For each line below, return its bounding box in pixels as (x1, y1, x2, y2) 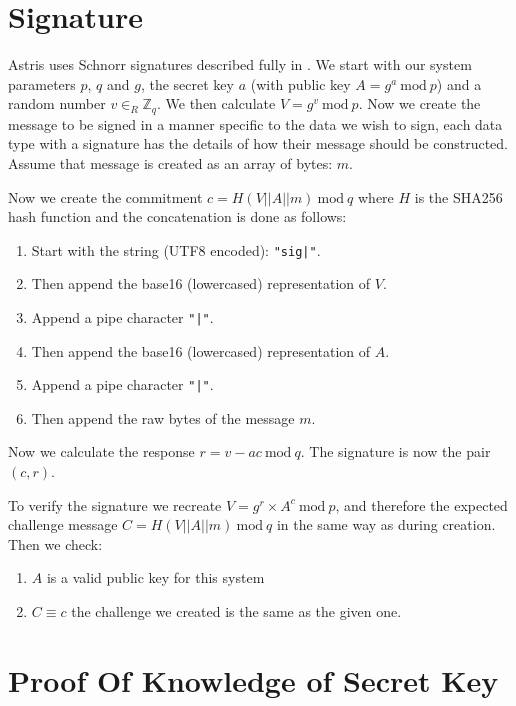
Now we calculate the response (8, 441, 195, 462)
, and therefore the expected (335, 494, 508, 515)
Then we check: (8, 533, 103, 554)
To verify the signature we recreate (8, 494, 222, 515)
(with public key (250, 73, 351, 94)
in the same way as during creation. (276, 514, 496, 535)
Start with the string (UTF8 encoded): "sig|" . (31, 239, 321, 260)
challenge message (8, 514, 118, 535)
